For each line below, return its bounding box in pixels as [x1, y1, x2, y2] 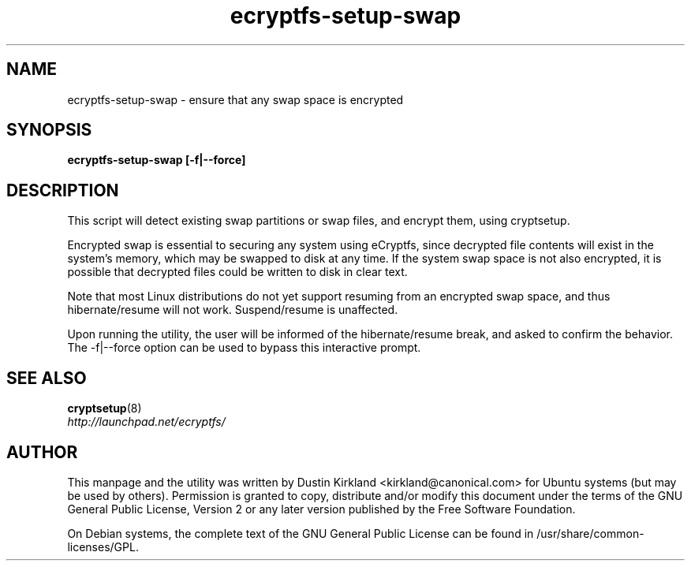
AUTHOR [6, 442, 78, 462]
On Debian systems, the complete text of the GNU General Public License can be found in [67, 526, 534, 540]
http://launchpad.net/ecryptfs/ [67, 415, 226, 429]
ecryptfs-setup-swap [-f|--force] [67, 153, 246, 167]
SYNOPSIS [6, 120, 92, 140]
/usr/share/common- [536, 526, 644, 540]
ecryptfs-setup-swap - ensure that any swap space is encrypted [67, 92, 404, 106]
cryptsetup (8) [67, 401, 142, 416]
